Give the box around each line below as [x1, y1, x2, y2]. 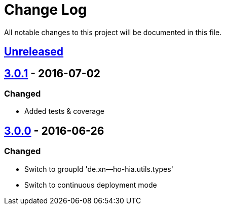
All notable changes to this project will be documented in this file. [4, 27, 222, 37]
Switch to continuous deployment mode [24, 180, 157, 189]
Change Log [4, 1, 87, 18]
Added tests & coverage [24, 107, 104, 116]
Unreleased [4, 45, 64, 58]
